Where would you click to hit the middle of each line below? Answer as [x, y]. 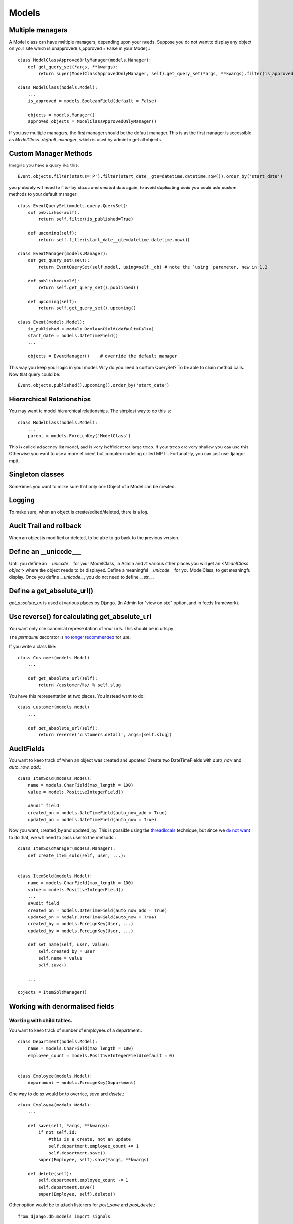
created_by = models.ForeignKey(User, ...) [81, 924]
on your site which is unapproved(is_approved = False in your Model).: [80, 48]
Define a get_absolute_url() [51, 591]
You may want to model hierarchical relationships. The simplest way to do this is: [90, 411]
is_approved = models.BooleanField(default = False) [92, 101]
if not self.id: [58, 1132]
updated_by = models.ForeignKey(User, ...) [81, 931]
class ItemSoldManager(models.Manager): [67, 849]
